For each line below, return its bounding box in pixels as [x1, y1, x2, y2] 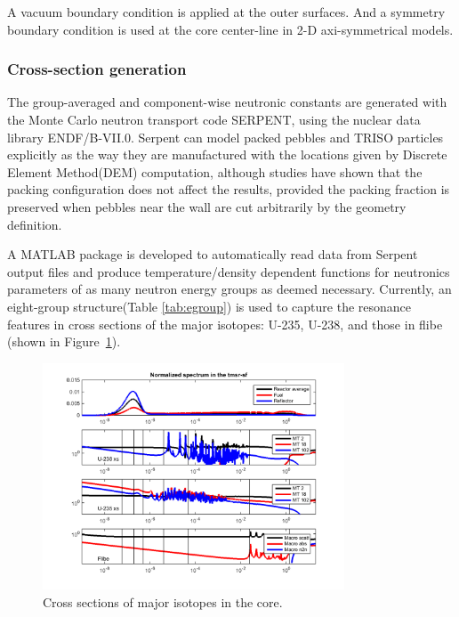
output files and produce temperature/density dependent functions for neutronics [7, 262, 450, 280]
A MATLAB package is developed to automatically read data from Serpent [7, 245, 418, 264]
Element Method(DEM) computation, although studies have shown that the [7, 162, 423, 181]
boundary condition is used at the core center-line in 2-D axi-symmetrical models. [7, 20, 454, 38]
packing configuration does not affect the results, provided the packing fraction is [7, 180, 450, 199]
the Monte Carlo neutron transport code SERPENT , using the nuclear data [7, 110, 421, 128]
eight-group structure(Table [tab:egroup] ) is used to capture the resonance [7, 296, 412, 315]
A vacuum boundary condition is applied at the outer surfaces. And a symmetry [7, 3, 446, 20]
